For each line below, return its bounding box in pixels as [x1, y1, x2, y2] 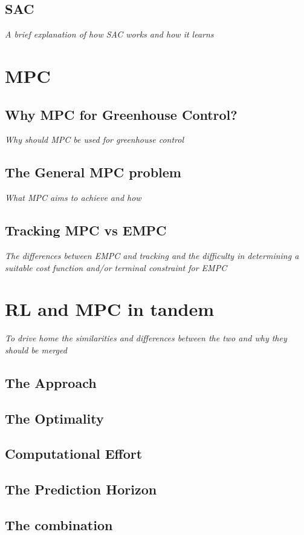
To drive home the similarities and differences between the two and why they [5, 332, 287, 344]
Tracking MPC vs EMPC [5, 221, 167, 240]
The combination [5, 515, 113, 534]
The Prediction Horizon [5, 480, 157, 499]
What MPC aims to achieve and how [5, 191, 141, 204]
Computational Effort [5, 444, 143, 463]
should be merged [5, 343, 67, 356]
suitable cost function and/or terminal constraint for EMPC [5, 261, 227, 274]
